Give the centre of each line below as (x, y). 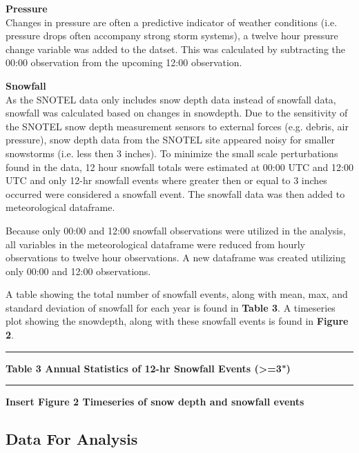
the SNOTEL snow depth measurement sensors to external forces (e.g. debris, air (177, 126)
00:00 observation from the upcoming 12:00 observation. (124, 62)
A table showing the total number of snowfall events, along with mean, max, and (177, 294)
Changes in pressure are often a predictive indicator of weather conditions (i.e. (172, 22)
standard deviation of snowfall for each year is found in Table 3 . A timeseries (171, 307)
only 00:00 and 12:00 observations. (78, 271)
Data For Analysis (72, 439)
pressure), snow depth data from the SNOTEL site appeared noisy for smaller (171, 140)
